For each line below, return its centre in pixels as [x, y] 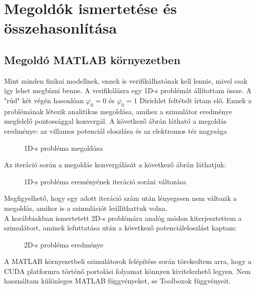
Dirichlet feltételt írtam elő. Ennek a [196, 100]
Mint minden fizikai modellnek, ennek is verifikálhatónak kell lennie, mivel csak [126, 80]
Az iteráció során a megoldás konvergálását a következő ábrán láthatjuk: [115, 165]
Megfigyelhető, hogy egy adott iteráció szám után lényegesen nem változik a [120, 198]
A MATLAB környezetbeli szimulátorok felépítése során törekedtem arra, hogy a [128, 261]
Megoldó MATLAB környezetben [92, 59]
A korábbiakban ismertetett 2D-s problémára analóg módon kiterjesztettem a [123, 218]
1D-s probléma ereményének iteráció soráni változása [105, 181]
